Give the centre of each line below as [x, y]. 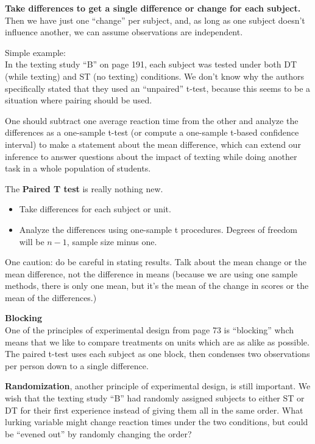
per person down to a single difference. [77, 365]
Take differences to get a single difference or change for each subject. [153, 8]
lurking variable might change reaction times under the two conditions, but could [157, 422]
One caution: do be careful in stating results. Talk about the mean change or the [156, 262]
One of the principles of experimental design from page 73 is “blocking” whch [150, 330]
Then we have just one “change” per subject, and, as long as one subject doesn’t [155, 20]
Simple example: [35, 52]
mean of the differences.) [51, 297]
